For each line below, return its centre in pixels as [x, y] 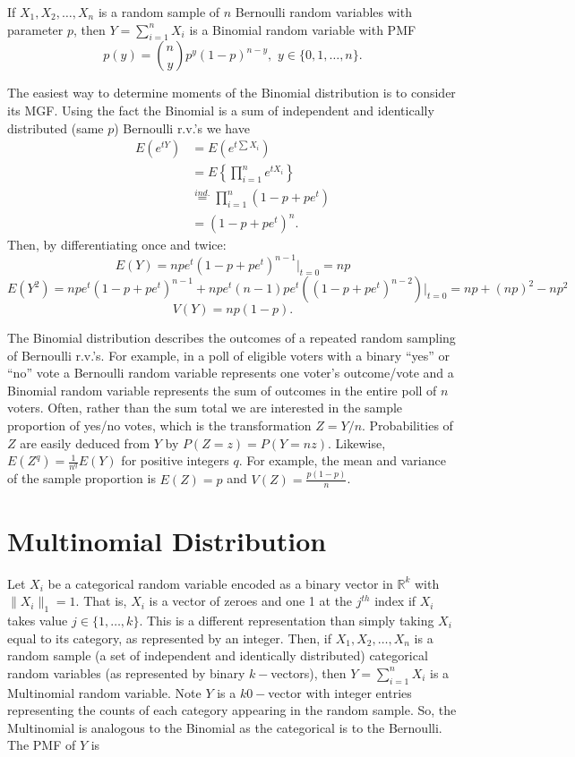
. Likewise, [357, 442]
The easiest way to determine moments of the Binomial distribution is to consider [232, 93]
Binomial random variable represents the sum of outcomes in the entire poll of [222, 390]
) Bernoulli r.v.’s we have [182, 128]
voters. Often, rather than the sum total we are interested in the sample [205, 408]
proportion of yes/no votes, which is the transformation [159, 425]
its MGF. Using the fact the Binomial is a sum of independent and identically [221, 110]
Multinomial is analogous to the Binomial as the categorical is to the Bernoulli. [225, 727]
